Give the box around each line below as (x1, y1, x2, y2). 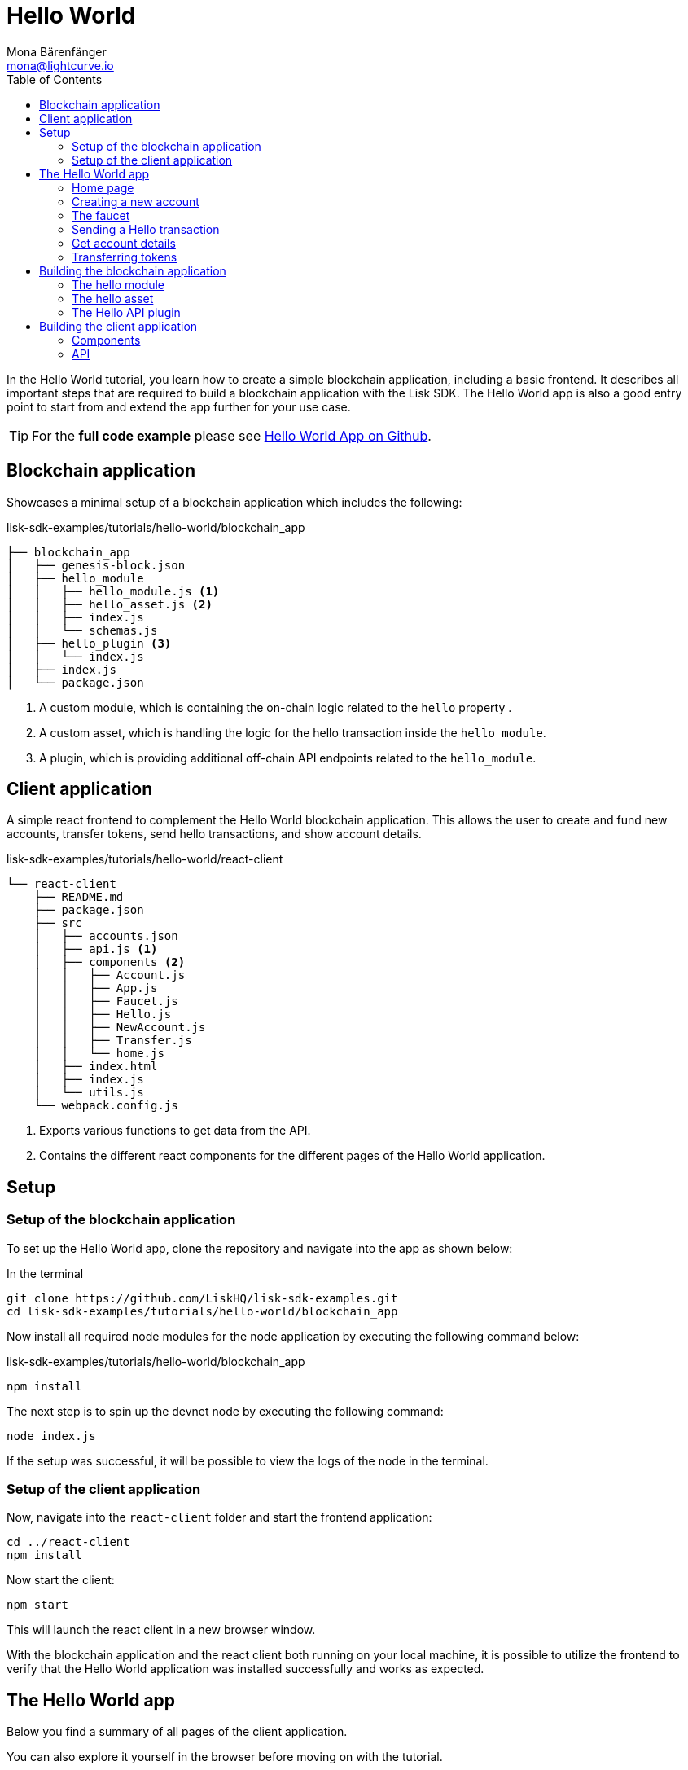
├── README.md (33, 890, 124, 904)
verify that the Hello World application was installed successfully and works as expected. (7, 1662, 484, 1676)
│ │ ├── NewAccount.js (33, 1021, 206, 1034)
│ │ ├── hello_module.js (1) (7, 584, 220, 598)
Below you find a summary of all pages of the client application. (7, 1724, 348, 1739)
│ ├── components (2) (33, 955, 186, 969)
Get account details (72, 235, 176, 250)
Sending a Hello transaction (72, 222, 220, 236)
